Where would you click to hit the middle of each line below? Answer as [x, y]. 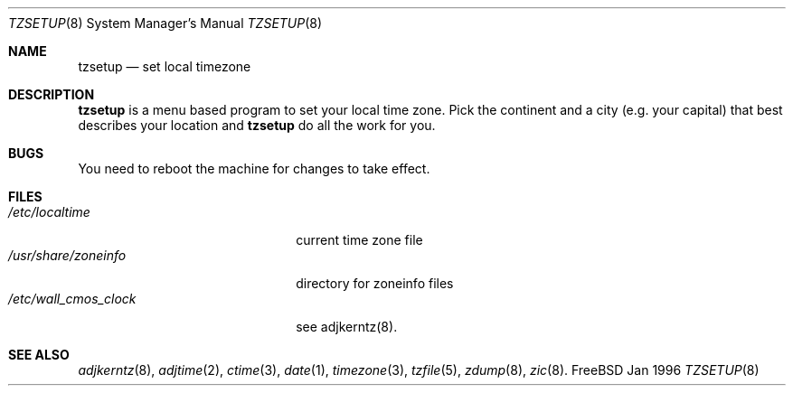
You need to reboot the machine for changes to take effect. [254, 168]
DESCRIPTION [52, 94]
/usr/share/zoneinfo [67, 255]
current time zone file [359, 240]
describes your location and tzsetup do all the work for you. [257, 125]
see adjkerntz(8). [347, 327]
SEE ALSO [39, 355]
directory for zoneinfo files [375, 283]
